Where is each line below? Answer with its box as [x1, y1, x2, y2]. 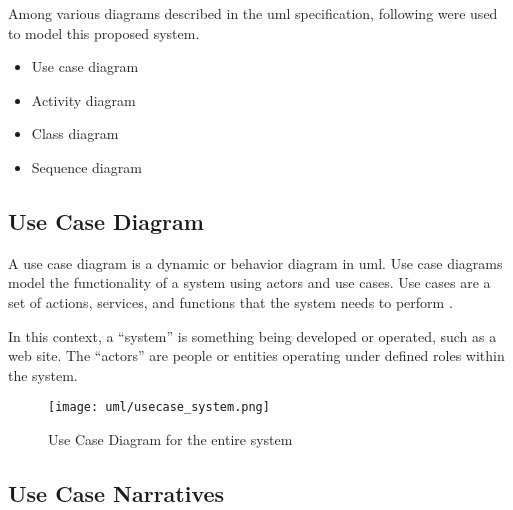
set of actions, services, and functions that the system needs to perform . [8, 291, 453, 312]
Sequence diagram [31, 156, 142, 177]
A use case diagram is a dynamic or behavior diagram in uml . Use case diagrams [8, 252, 503, 273]
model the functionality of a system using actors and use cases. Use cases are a [8, 272, 491, 293]
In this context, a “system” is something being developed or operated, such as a [8, 325, 497, 346]
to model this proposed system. [8, 22, 200, 43]
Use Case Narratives [8, 477, 225, 508]
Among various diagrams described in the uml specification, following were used [8, 3, 498, 23]
